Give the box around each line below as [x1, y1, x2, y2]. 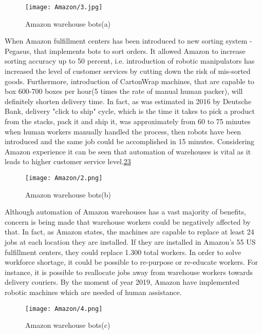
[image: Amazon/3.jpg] [25, 4, 103, 11]
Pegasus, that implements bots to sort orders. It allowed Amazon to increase [5, 45, 246, 56]
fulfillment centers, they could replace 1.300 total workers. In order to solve [5, 246, 241, 257]
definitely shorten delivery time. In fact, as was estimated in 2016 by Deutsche [5, 95, 252, 106]
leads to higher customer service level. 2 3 [5, 156, 131, 167]
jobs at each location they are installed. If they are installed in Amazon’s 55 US [5, 237, 256, 247]
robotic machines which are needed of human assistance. [5, 286, 182, 297]
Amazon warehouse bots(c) [25, 320, 110, 330]
